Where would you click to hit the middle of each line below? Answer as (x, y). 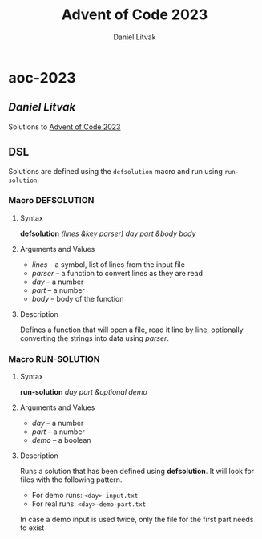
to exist (32, 528)
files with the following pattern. (71, 480)
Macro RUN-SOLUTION (54, 359)
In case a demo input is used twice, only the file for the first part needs (137, 520)
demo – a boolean (61, 440)
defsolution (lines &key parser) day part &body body (108, 233)
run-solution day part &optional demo (84, 392)
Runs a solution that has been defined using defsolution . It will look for (137, 472)
